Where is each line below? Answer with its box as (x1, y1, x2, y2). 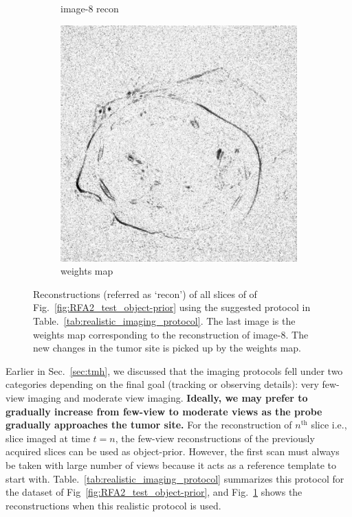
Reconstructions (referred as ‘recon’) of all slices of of (33, 286, 257, 301)
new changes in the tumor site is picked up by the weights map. (33, 341, 301, 355)
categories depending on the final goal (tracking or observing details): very (5, 377, 319, 391)
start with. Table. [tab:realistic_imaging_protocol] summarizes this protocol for (5, 471, 344, 485)
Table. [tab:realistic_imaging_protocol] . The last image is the (33, 313, 296, 328)
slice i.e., (311, 417, 347, 432)
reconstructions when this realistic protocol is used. (5, 498, 221, 512)
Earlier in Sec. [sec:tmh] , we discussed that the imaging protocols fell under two (5, 363, 343, 378)
